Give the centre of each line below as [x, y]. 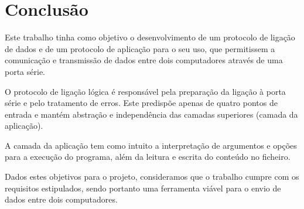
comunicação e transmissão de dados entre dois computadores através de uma [144, 60]
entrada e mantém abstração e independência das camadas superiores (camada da [151, 114]
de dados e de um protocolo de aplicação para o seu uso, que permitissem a [140, 48]
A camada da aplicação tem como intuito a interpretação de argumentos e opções [151, 145]
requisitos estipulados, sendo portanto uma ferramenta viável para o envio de [143, 188]
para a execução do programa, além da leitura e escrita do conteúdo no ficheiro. [148, 157]
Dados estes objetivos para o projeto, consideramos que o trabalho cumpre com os [152, 177]
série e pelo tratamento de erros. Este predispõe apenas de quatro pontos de [141, 103]
